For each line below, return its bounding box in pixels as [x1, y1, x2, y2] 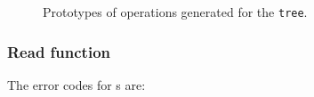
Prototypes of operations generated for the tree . [43, 3, 308, 20]
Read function [7, 40, 111, 62]
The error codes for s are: [7, 75, 146, 93]
